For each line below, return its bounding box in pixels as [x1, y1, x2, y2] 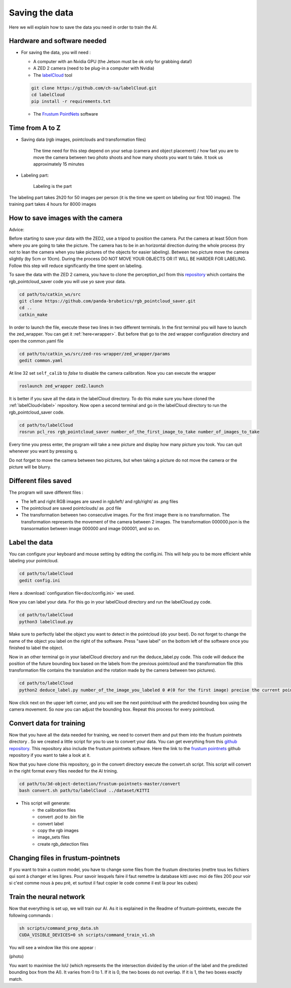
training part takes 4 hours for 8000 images [9, 201, 97, 207]
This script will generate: [21, 800, 70, 806]
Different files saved [9, 477, 72, 485]
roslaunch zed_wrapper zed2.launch [19, 383, 104, 388]
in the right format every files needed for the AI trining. [9, 768, 118, 774]
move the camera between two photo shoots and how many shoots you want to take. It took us [33, 154, 223, 160]
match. [9, 976, 23, 982]
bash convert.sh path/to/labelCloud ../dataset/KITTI [19, 788, 150, 793]
